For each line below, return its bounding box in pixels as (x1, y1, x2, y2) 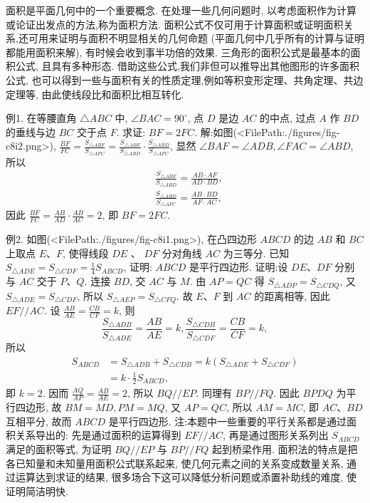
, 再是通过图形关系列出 (223, 427, 329, 442)
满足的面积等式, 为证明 (6, 442, 112, 457)
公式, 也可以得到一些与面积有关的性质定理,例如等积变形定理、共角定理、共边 (6, 72, 364, 87)
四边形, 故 (15, 400, 62, 415)
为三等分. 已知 (223, 245, 290, 260)
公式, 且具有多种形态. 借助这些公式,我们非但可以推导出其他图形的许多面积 (15, 58, 359, 73)
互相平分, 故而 (6, 413, 72, 428)
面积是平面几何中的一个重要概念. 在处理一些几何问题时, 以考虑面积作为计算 (6, 3, 357, 17)
